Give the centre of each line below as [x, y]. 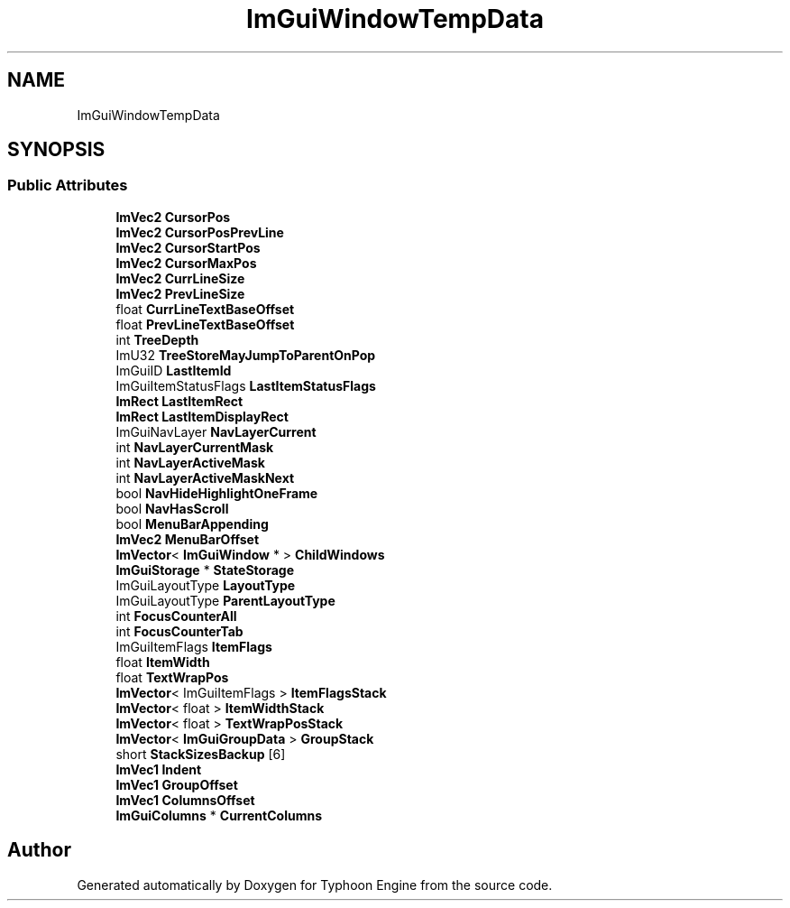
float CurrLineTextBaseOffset [205, 309]
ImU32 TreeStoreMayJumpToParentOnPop [246, 355]
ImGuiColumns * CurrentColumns [219, 815]
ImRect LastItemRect [179, 401]
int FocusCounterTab [179, 631]
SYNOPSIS [56, 150]
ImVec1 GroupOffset [177, 784]
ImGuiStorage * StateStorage [205, 570]
